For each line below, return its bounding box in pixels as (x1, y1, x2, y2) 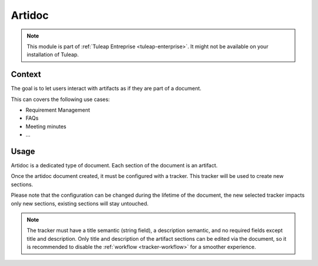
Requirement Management (25, 106, 91, 114)
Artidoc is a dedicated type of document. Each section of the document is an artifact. (11, 162, 218, 169)
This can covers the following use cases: (11, 96, 110, 103)
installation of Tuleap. (26, 51, 79, 58)
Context (11, 69, 41, 79)
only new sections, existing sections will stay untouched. (11, 200, 149, 207)
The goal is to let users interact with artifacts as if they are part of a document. (11, 85, 201, 92)
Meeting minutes (25, 123, 67, 130)
